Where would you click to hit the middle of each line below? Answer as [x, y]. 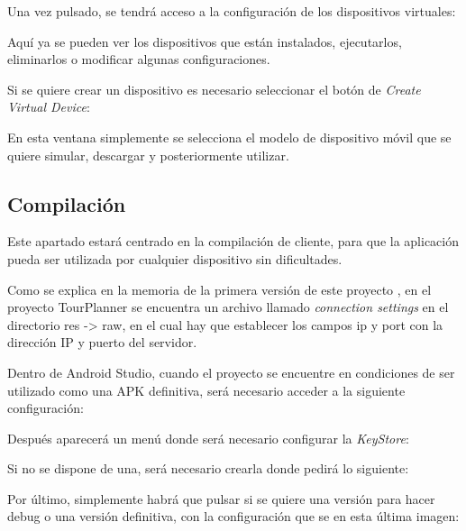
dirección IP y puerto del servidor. [102, 342]
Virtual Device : [49, 107]
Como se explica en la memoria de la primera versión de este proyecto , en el [219, 289]
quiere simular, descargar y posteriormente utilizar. [148, 155]
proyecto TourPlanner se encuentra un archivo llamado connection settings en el [228, 307]
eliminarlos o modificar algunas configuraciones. [139, 59]
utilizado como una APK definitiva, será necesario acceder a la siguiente [206, 390]
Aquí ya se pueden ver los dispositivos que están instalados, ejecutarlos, [205, 41]
